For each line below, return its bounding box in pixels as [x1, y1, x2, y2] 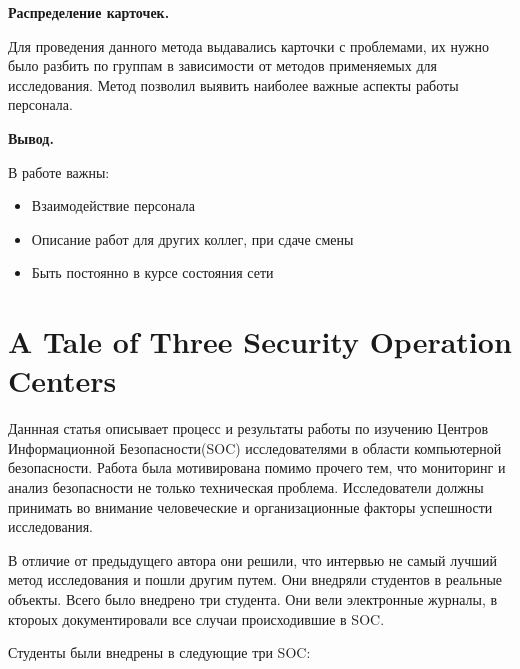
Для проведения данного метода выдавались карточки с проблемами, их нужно [8, 35, 489, 56]
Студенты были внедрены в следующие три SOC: [8, 642, 311, 663]
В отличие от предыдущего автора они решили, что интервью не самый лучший [8, 549, 497, 570]
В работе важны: [8, 161, 110, 182]
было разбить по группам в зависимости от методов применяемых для [8, 55, 437, 76]
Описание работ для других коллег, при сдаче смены [31, 228, 354, 249]
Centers [8, 360, 117, 401]
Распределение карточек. [8, 2, 170, 22]
